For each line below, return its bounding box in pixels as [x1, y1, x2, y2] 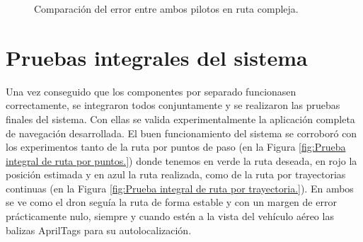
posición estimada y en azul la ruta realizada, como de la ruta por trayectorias [6, 167, 346, 182]
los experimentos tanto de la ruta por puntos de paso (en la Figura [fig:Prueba [6, 139, 346, 154]
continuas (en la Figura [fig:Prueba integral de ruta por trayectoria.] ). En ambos [6, 180, 354, 195]
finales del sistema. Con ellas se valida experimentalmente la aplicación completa [6, 111, 355, 126]
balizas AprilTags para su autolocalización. [6, 222, 192, 237]
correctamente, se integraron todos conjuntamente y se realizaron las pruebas [6, 98, 340, 113]
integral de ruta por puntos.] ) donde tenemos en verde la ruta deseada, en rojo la [6, 153, 357, 168]
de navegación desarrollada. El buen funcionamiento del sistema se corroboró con [6, 125, 357, 140]
